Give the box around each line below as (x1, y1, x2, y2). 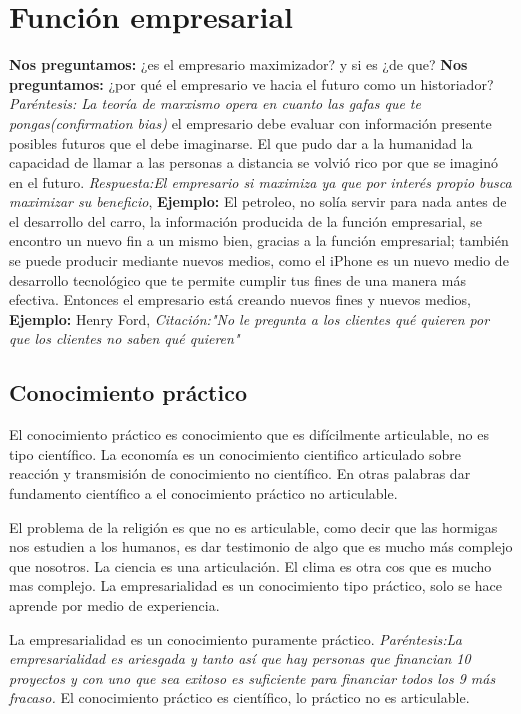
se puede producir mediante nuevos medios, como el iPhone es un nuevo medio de (9, 250, 509, 271)
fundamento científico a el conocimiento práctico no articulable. (9, 483, 398, 504)
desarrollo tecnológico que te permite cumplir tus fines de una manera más (9, 269, 467, 290)
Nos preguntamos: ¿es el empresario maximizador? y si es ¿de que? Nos (9, 54, 468, 75)
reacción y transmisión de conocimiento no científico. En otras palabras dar (9, 463, 471, 484)
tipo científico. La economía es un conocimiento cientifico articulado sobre (9, 443, 461, 464)
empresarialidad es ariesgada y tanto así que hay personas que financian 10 (9, 648, 471, 669)
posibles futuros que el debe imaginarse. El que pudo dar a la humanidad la (9, 132, 473, 153)
